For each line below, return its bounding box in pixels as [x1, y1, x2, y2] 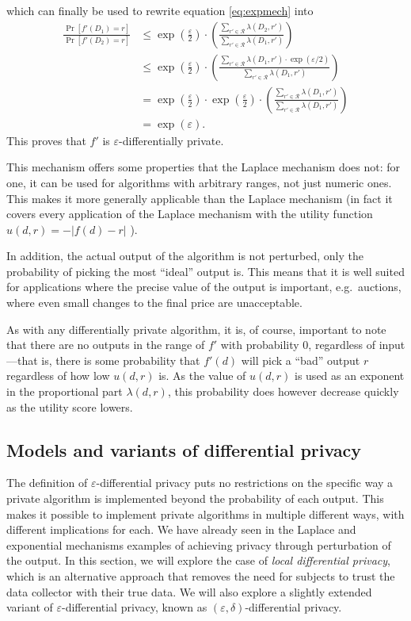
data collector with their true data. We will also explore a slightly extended [6, 583, 372, 600]
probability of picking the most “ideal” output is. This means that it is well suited [6, 263, 405, 279]
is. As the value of [158, 367, 246, 384]
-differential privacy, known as [61, 599, 207, 615]
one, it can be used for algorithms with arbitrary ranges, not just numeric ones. [6, 174, 392, 190]
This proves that [6, 132, 86, 148]
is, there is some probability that [41, 351, 200, 368]
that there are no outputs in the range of [6, 336, 205, 353]
